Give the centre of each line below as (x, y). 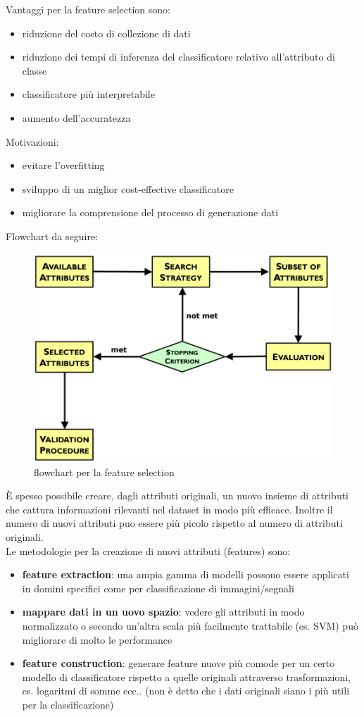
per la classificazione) (68, 704)
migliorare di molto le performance (97, 639)
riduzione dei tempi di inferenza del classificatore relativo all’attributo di (178, 57)
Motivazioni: (32, 141)
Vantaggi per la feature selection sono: (88, 9)
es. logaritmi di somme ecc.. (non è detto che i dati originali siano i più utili (186, 691)
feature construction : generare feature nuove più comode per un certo (178, 663)
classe (34, 70)
